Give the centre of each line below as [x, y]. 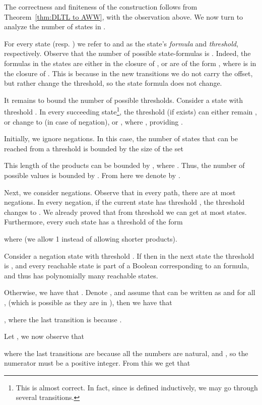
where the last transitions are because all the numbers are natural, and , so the [126, 353]
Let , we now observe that [44, 336]
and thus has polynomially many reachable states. [81, 275]
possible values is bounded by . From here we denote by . [92, 175]
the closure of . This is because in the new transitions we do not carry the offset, [128, 73]
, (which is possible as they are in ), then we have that [88, 302]
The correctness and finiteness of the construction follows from [101, 7]
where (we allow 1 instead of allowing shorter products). [91, 238]
